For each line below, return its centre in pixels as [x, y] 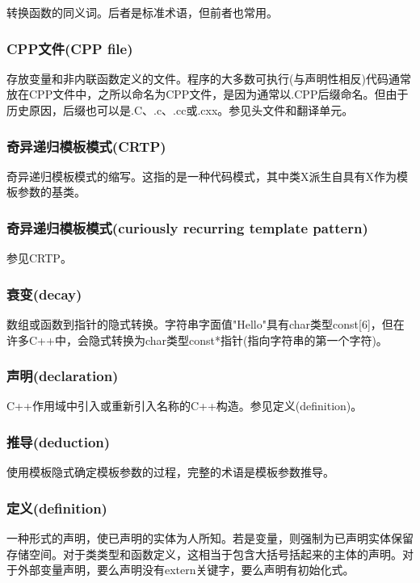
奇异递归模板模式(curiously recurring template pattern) [187, 227]
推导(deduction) [59, 441]
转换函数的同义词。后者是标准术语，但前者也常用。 [142, 12]
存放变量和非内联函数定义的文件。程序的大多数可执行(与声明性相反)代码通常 [209, 78]
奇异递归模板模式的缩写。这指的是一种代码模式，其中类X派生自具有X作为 [202, 176]
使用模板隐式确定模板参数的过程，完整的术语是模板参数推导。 [170, 472]
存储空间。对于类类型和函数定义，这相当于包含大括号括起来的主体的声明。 [204, 554]
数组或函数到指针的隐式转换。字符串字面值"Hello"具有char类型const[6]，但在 [206, 324]
